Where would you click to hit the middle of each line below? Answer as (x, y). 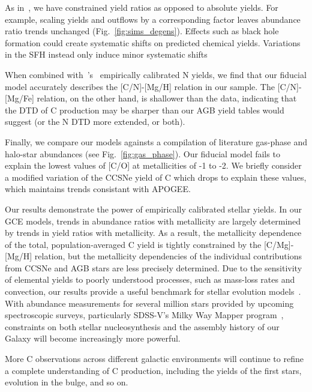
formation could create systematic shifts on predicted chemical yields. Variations (153, 42)
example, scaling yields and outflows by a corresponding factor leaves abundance (153, 19)
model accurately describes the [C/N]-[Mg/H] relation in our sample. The (140, 86)
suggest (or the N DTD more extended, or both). (95, 122)
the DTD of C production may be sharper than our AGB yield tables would (145, 110)
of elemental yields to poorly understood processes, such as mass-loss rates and (150, 279)
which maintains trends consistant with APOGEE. (98, 189)
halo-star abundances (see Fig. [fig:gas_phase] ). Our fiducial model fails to (142, 153)
